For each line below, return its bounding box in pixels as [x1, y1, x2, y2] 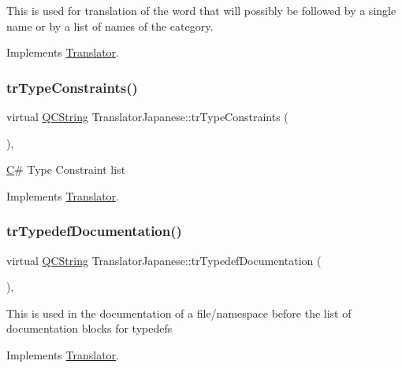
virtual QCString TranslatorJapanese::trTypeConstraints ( [6, 109, 288, 124]
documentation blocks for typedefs [6, 320, 173, 337]
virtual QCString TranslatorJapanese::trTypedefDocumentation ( [6, 252, 322, 268]
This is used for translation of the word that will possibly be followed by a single [6, 2, 396, 18]
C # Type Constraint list [6, 161, 126, 178]
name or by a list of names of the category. [6, 17, 214, 34]
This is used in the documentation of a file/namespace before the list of [6, 304, 352, 321]
